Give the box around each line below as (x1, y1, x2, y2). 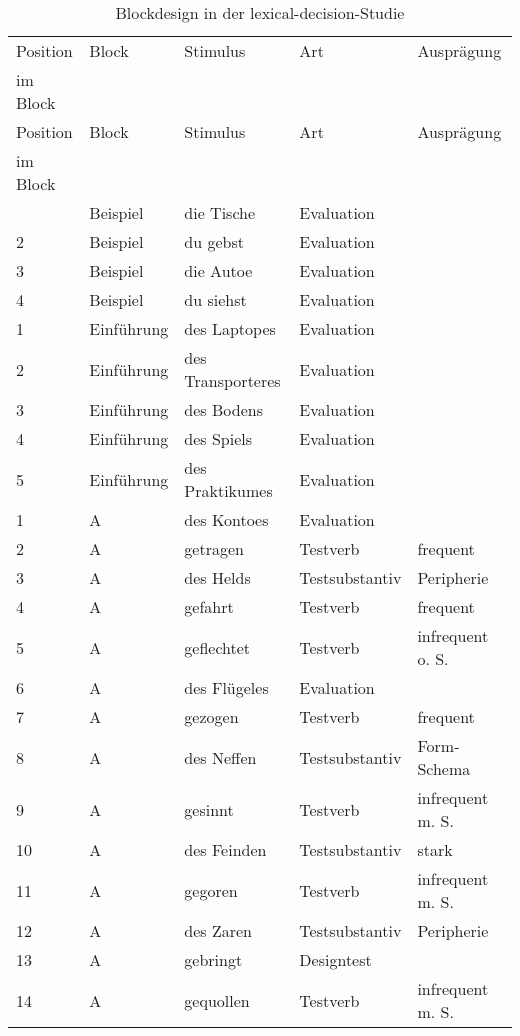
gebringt (184, 948, 243, 971)
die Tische (184, 201, 256, 224)
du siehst (184, 288, 247, 311)
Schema (417, 757, 471, 780)
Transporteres (184, 369, 281, 392)
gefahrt (184, 595, 234, 618)
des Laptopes (184, 317, 276, 340)
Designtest (299, 948, 372, 971)
